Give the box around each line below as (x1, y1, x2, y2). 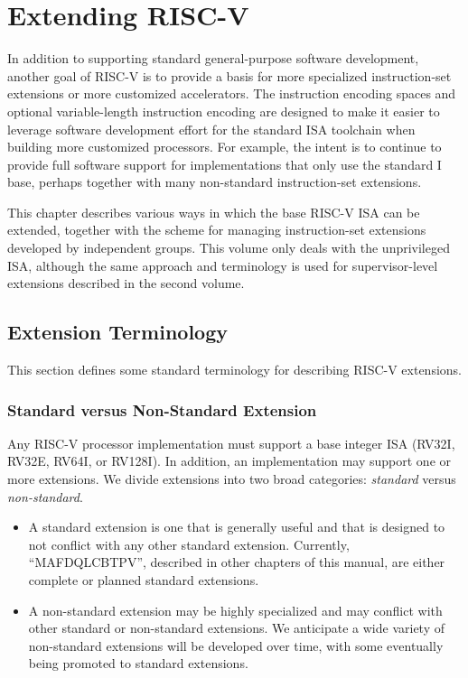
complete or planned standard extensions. (28, 571, 259, 590)
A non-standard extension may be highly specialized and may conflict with (28, 600, 443, 619)
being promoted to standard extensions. (28, 654, 248, 673)
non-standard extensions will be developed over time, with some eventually (28, 636, 444, 655)
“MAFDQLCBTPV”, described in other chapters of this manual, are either (28, 553, 445, 571)
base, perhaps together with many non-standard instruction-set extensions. (7, 172, 422, 191)
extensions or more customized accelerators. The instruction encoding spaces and (7, 84, 456, 103)
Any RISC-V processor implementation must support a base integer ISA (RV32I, (7, 433, 455, 452)
